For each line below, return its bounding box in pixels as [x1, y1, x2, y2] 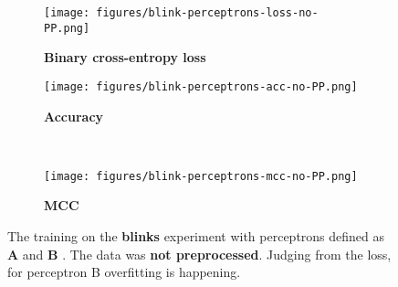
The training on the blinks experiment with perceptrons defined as [7, 227, 385, 245]
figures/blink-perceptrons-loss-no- [96, 6, 319, 19]
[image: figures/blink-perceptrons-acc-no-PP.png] [44, 80, 358, 93]
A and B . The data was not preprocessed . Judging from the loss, [7, 244, 392, 263]
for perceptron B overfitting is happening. [7, 262, 241, 282]
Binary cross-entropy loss [44, 48, 206, 67]
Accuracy [44, 106, 104, 125]
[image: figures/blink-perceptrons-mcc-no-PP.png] [44, 169, 358, 183]
